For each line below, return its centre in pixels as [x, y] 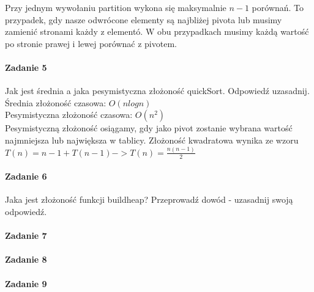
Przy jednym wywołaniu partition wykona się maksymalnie [116, 7]
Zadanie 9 [26, 283]
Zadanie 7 [26, 235]
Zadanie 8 [26, 259]
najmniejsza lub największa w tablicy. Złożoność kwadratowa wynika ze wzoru [152, 140]
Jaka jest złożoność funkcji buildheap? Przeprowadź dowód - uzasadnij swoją [149, 199]
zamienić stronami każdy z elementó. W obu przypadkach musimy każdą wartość [157, 31]
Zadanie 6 [26, 176]
